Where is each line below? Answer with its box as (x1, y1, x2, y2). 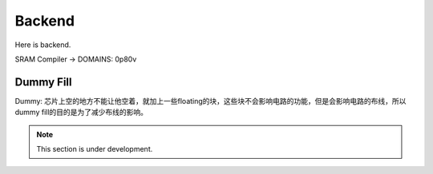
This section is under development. (36, 144, 153, 154)
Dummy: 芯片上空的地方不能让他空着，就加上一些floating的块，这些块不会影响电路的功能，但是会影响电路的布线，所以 (14, 96, 407, 105)
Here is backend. (14, 40, 71, 49)
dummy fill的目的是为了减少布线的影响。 (14, 108, 148, 117)
